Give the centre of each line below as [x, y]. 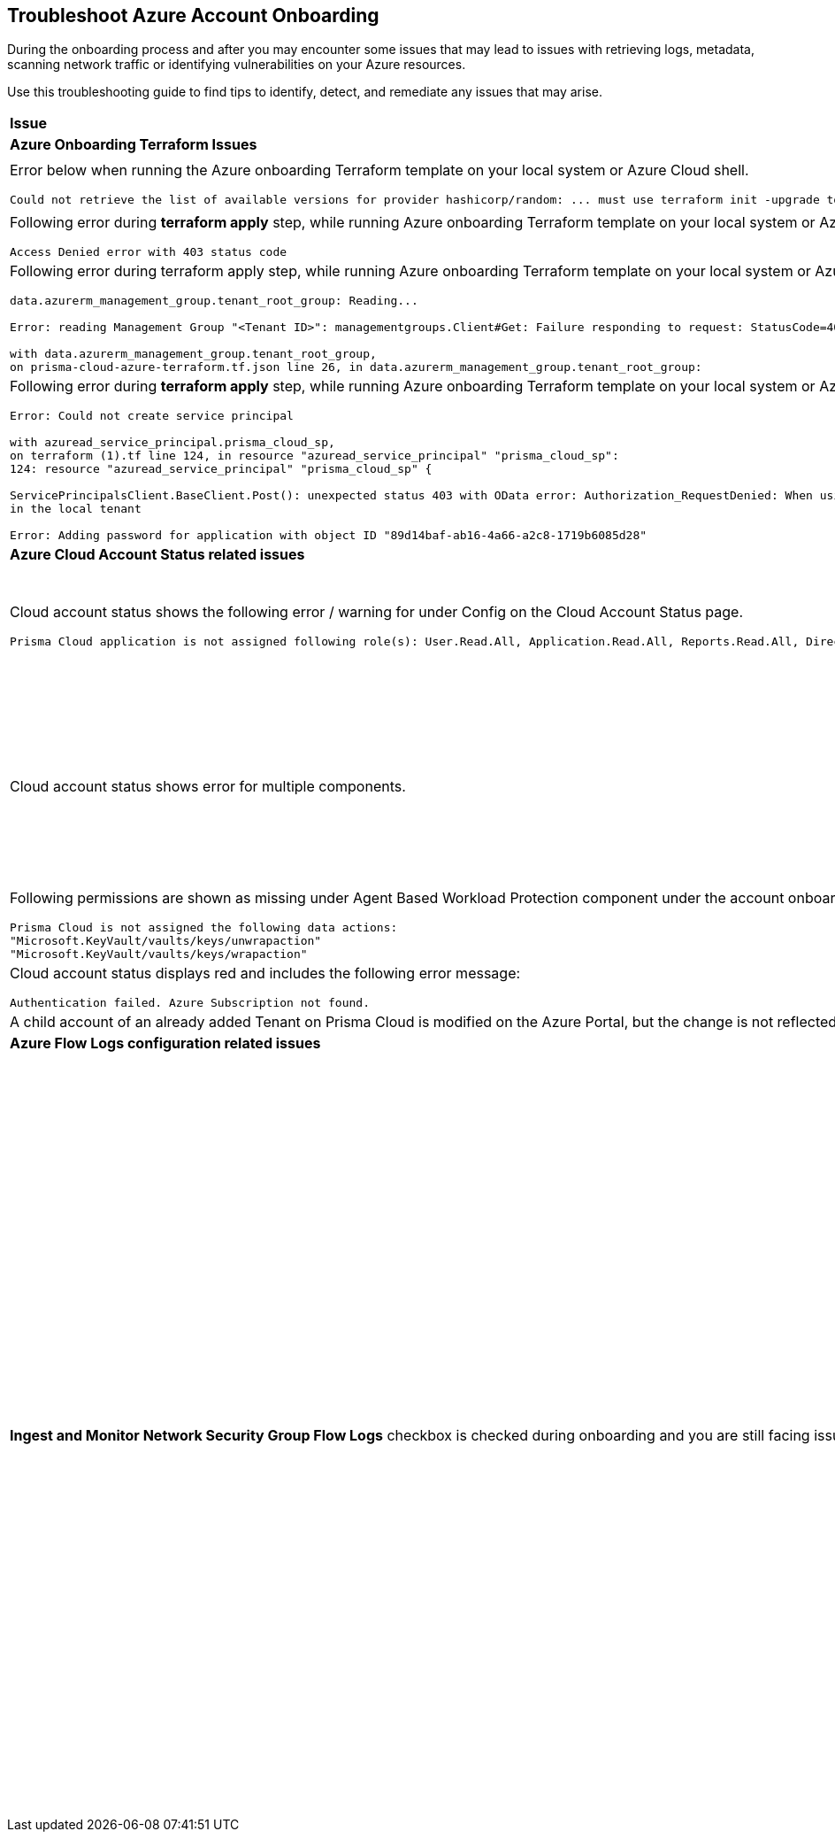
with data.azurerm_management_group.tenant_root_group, [193, 354]
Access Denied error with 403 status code [149, 252]
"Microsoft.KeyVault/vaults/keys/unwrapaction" [166, 941]
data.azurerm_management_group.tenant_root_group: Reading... [214, 301]
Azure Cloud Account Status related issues [157, 555]
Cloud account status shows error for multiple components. [208, 787]
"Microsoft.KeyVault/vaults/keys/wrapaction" [159, 954]
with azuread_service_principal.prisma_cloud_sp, [172, 443]
